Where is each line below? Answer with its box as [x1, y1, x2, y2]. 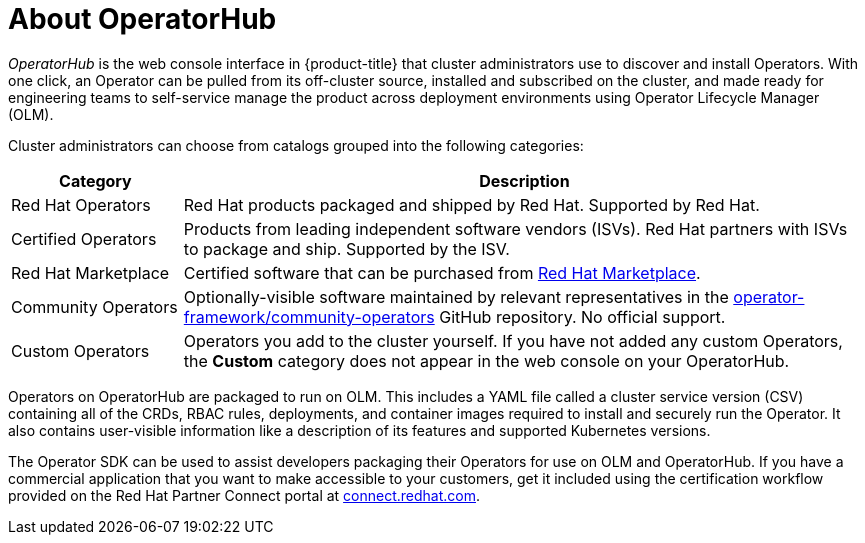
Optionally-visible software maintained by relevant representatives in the [183, 286, 729, 307]
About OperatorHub [8, 2, 277, 36]
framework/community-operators [183, 306, 435, 327]
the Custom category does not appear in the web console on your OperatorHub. [183, 350, 790, 371]
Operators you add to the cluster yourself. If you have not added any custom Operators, [183, 330, 843, 351]
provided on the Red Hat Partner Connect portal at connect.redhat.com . [8, 486, 481, 504]
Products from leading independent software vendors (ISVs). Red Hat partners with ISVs [183, 218, 848, 239]
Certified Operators [11, 228, 157, 249]
